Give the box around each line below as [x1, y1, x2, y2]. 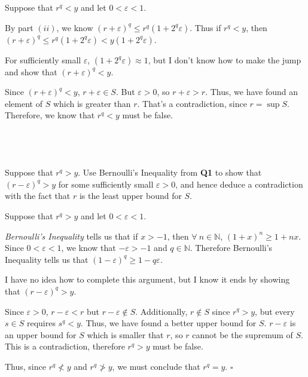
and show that [5, 65, 57, 78]
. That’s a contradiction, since [137, 97, 247, 109]
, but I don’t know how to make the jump [148, 53, 301, 66]
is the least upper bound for [79, 189, 182, 202]
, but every [255, 305, 295, 317]
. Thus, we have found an [205, 85, 298, 98]
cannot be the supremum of [192, 328, 293, 341]
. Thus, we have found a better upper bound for [80, 317, 257, 329]
